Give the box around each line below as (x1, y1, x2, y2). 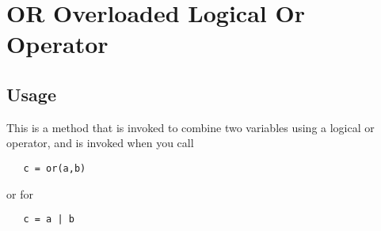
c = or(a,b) (23, 162, 86, 174)
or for (6, 185, 33, 202)
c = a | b (23, 214, 74, 225)
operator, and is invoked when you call (6, 134, 194, 151)
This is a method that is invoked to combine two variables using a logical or (6, 119, 375, 135)
